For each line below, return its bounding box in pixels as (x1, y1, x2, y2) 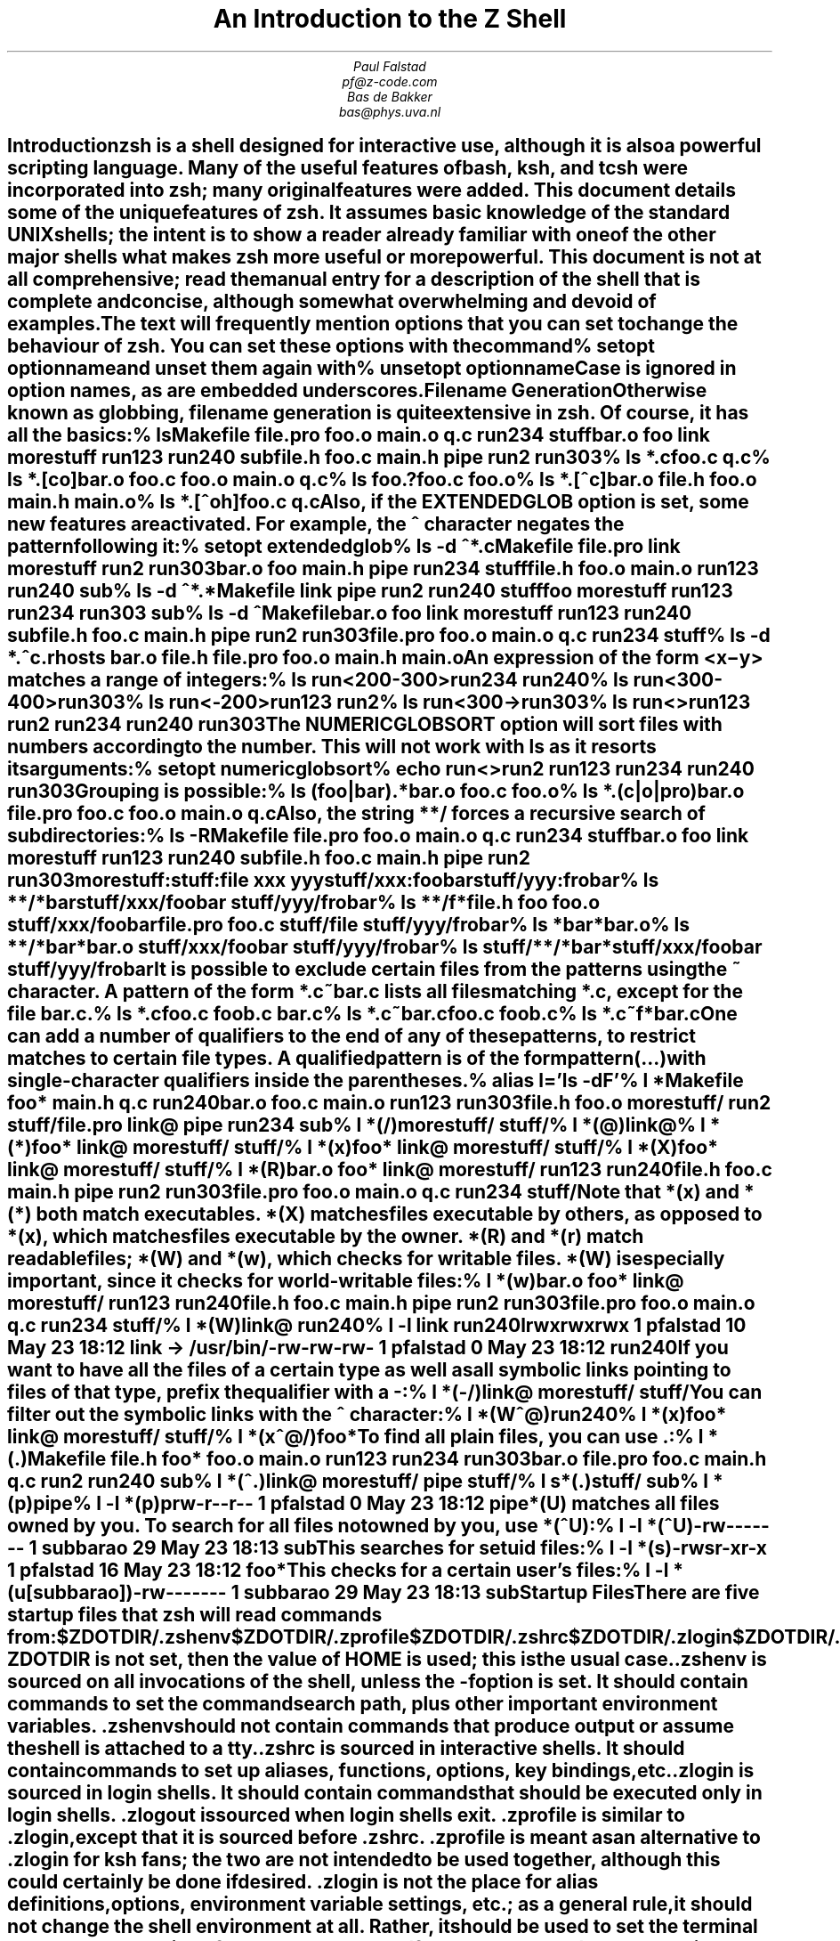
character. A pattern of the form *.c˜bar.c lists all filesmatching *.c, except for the (7, 980, 743, 1003)
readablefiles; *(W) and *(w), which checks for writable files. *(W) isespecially (7, 1247, 725, 1271)
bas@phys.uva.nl (338, 103, 441, 119)
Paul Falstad (353, 58, 426, 74)
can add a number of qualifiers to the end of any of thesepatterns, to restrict (7, 1025, 696, 1048)
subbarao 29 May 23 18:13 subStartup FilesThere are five (243, 1581, 760, 1604)
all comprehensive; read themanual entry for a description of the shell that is (7, 268, 700, 291)
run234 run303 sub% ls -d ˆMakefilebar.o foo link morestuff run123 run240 (7, 602, 692, 625)
